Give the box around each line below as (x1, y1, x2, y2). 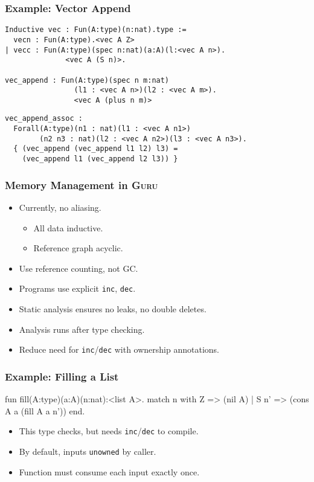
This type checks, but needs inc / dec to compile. (19, 425, 199, 437)
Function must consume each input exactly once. (19, 465, 200, 478)
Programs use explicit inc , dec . (19, 282, 136, 295)
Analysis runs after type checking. (19, 323, 145, 335)
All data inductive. (33, 221, 103, 234)
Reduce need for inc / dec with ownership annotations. (19, 343, 219, 356)
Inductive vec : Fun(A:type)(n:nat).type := (5, 25, 187, 34)
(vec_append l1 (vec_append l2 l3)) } (22, 155, 178, 164)
